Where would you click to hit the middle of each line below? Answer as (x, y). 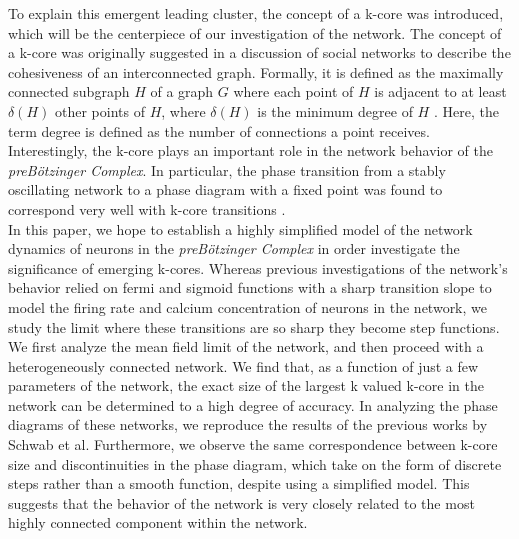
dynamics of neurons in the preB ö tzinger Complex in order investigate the (234, 248)
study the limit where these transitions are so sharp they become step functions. (254, 326)
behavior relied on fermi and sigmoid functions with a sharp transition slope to (250, 287)
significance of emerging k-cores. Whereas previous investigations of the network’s (258, 267)
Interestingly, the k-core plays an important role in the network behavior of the (250, 150)
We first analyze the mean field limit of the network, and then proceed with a (246, 346)
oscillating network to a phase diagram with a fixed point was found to (225, 189)
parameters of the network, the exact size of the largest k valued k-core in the (246, 385)
